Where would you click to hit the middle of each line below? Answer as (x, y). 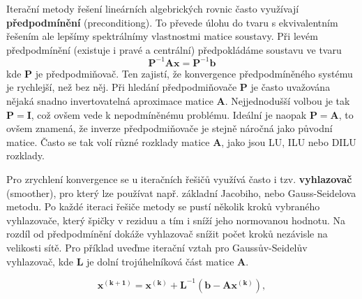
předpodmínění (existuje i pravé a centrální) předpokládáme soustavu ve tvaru (174, 49)
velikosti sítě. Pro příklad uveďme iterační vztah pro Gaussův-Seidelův (157, 247)
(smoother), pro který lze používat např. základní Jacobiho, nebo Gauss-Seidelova (181, 192)
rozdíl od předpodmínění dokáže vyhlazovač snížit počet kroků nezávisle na (167, 234)
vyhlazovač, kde (40, 261)
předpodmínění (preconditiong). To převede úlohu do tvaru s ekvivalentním (172, 22)
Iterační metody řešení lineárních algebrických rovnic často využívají (153, 8)
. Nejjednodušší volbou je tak (287, 101)
